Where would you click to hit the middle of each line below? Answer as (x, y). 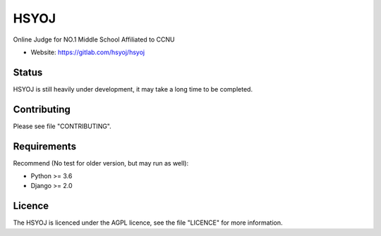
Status (28, 72)
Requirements (45, 146)
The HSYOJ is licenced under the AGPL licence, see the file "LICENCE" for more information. (148, 223)
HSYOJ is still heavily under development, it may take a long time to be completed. (133, 89)
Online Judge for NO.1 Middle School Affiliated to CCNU (94, 39)
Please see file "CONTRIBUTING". (62, 126)
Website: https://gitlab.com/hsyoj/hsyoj (87, 52)
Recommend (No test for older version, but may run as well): (101, 163)
